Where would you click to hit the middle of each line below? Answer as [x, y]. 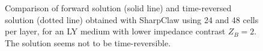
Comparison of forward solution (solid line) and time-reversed [118, 8]
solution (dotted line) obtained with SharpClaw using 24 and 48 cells [132, 19]
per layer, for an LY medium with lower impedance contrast [115, 31]
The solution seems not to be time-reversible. [88, 42]
